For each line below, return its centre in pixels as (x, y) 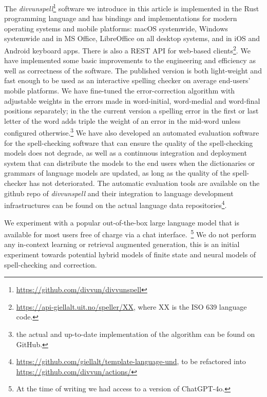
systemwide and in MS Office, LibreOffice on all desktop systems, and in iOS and (132, 38)
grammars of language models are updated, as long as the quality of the (117, 173)
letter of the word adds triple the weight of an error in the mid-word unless (122, 120)
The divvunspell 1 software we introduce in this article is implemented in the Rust (132, 7)
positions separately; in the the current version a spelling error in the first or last (131, 111)
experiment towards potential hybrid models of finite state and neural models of (130, 254)
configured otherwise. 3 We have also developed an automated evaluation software (132, 132)
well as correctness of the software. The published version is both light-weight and (133, 70)
